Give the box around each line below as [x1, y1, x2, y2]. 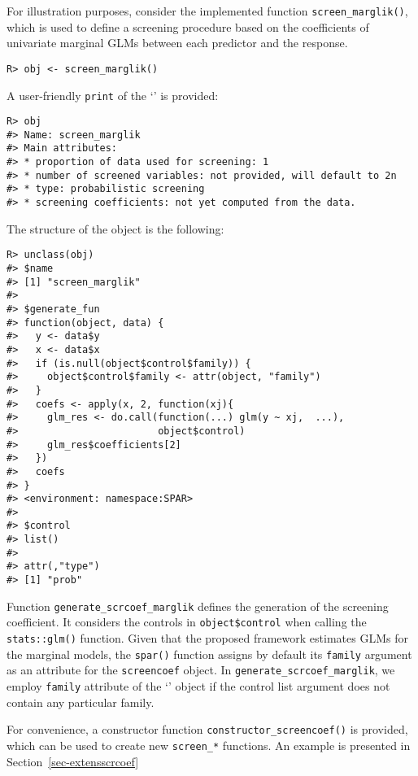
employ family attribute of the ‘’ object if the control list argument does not [7, 678, 390, 695]
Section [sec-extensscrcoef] [7, 752, 139, 769]
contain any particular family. [7, 693, 155, 710]
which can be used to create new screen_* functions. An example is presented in [7, 736, 411, 753]
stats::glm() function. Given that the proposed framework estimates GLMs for [7, 630, 408, 647]
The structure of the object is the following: [7, 220, 224, 237]
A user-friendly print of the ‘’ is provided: [7, 86, 219, 103]
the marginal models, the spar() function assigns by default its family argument [7, 645, 412, 662]
